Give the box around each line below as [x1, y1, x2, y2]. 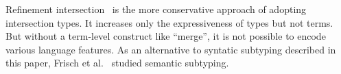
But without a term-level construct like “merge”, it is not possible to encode [5, 29, 326, 43]
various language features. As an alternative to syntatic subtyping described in [5, 42, 336, 56]
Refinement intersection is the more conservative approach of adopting [5, 2, 307, 16]
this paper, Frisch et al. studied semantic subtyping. [5, 56, 229, 70]
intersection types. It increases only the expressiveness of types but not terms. [5, 15, 333, 29]
